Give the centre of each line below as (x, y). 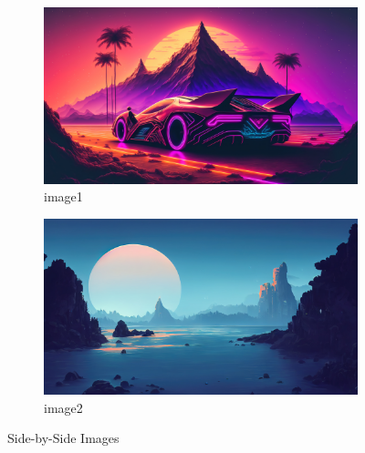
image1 (63, 196)
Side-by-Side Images (63, 438)
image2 (63, 407)
